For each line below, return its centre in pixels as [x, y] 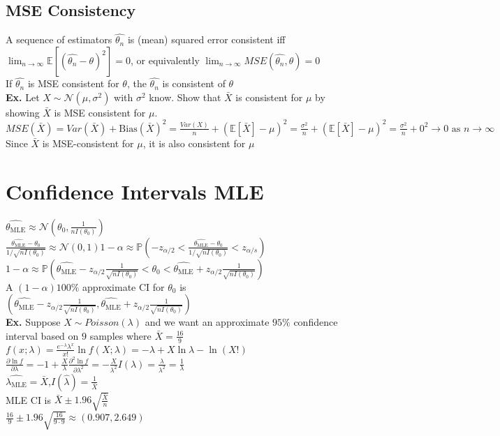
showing [23, 112]
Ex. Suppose [33, 322]
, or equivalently [165, 60]
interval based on [42, 335]
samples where [120, 335]
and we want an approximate [207, 322]
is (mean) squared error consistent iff [206, 39]
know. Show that [185, 97]
